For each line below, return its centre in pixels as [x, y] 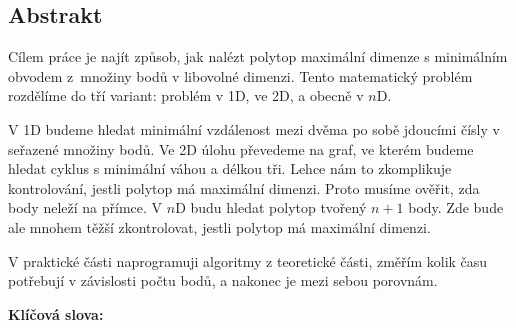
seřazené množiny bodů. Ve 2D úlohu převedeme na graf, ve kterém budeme [241, 148]
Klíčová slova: [56, 313]
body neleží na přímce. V [85, 207]
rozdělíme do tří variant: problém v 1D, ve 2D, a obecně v [186, 95]
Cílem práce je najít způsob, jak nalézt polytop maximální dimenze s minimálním [258, 56]
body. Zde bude [456, 207]
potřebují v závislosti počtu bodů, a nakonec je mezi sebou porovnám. [223, 280]
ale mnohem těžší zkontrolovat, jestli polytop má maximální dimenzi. [219, 226]
